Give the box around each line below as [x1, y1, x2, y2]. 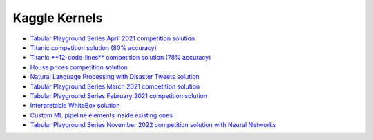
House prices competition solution [30, 62, 128, 71]
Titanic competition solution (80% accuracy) [30, 43, 157, 51]
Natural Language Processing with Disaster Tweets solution [30, 73, 200, 81]
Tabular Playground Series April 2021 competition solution [30, 34, 195, 43]
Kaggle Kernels [12, 10, 103, 25]
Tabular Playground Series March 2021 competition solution [30, 82, 200, 91]
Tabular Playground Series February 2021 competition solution [30, 91, 207, 100]
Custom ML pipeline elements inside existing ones [30, 110, 173, 119]
